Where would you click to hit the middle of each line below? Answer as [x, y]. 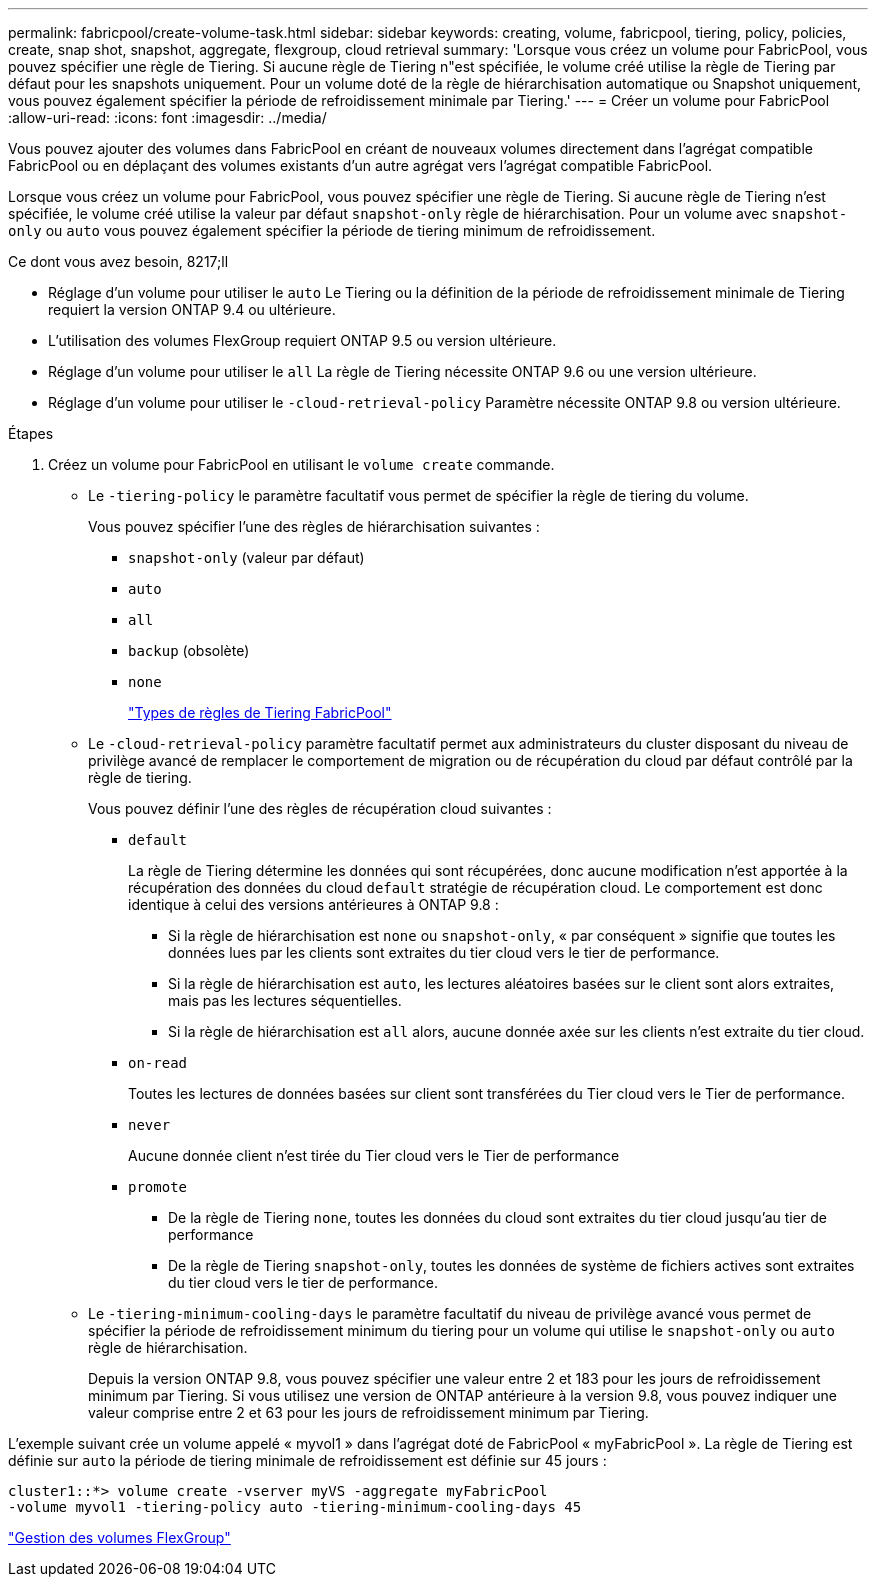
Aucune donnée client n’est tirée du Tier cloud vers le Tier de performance [374, 1155]
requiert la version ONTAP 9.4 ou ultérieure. [192, 309]
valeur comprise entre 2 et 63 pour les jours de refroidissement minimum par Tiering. [368, 1412]
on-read [158, 1063]
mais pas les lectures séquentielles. [285, 1000]
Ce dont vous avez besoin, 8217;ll [118, 261]
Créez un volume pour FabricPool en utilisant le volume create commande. [301, 464]
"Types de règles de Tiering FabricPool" [260, 712]
